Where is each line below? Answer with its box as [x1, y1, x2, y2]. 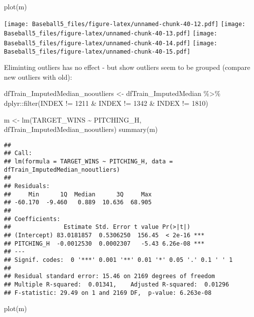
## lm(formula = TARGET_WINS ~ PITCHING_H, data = [4, 158, 173, 165]
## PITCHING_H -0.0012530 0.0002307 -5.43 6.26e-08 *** [4, 240, 205, 247]
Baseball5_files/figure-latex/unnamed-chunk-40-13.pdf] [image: [4, 30, 218, 37]
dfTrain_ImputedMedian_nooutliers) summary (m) [4, 124, 158, 134]
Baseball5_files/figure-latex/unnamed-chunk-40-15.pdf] [4, 48, 191, 55]
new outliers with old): [4, 71, 72, 82]
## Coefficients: [4, 215, 60, 222]
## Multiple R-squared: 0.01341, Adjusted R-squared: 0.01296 [4, 281, 229, 288]
